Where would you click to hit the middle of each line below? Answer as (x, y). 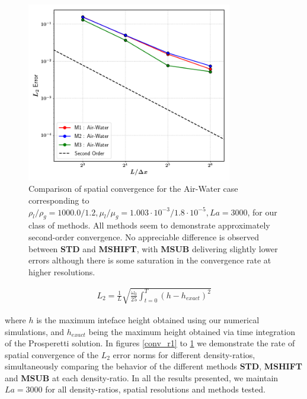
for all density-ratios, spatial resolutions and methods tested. (155, 389)
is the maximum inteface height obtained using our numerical (148, 319)
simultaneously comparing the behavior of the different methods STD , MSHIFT (153, 366)
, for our (262, 212)
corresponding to (59, 200)
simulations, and (35, 331)
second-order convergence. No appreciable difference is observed (144, 236)
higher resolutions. (62, 271)
